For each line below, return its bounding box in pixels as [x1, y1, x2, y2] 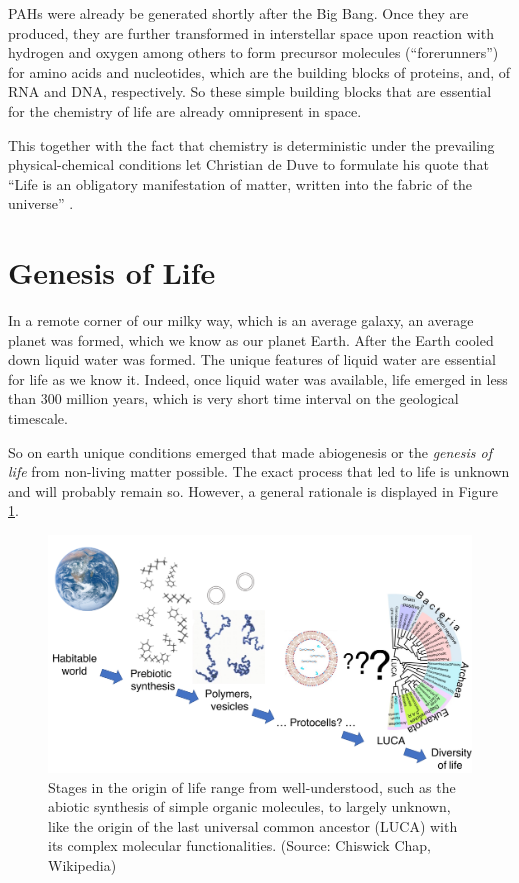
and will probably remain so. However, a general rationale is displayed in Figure [8, 480, 498, 501]
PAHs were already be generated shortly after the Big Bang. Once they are [8, 3, 469, 23]
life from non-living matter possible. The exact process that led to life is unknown [8, 461, 510, 482]
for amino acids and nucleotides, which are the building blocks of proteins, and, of [8, 61, 511, 82]
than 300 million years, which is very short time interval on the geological [8, 388, 459, 409]
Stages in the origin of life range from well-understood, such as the [48, 776, 456, 797]
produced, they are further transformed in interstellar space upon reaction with [8, 22, 494, 43]
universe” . [8, 193, 74, 214]
